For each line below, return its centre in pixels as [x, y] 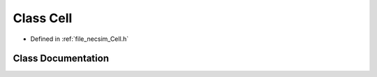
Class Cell [43, 18]
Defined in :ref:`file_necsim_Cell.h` [80, 39]
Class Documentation [61, 59]
